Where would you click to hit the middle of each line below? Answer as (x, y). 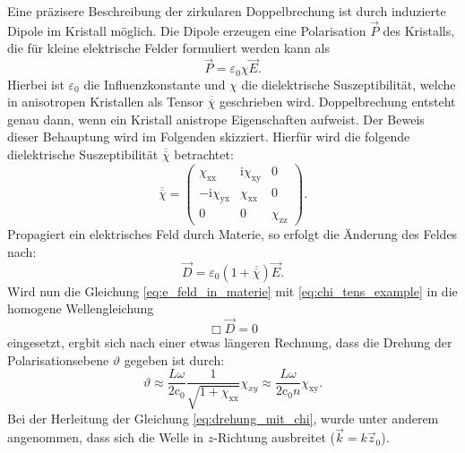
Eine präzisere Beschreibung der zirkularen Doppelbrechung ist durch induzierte (227, 11)
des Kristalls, (419, 30)
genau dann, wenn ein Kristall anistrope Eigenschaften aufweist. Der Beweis (216, 119)
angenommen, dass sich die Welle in (106, 437)
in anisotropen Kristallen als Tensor (106, 102)
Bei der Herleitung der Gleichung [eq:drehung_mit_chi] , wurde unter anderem (223, 418)
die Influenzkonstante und (155, 84)
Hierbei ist (36, 84)
